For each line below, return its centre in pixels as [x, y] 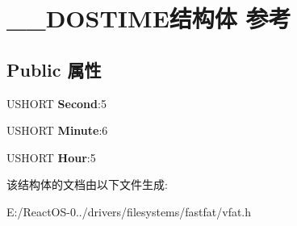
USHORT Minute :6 [57, 130]
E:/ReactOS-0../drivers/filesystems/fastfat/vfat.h [129, 211]
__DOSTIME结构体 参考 [149, 18]
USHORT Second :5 [56, 103]
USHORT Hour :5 [51, 157]
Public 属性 [54, 69]
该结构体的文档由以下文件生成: [87, 184]
